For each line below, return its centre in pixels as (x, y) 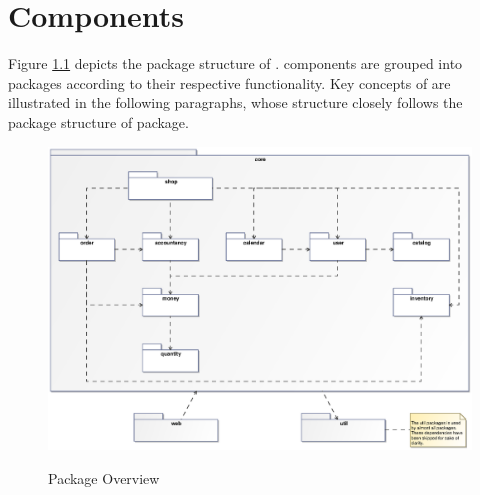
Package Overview (104, 478)
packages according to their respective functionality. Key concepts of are (229, 82)
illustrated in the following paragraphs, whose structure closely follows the (235, 102)
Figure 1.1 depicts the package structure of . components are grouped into (235, 63)
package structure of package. (98, 121)
